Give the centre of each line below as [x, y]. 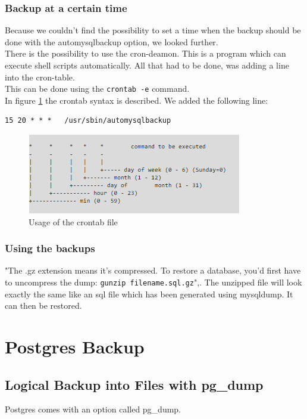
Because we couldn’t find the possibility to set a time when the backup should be [153, 30]
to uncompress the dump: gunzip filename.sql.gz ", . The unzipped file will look [153, 282]
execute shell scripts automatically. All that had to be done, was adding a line [147, 65]
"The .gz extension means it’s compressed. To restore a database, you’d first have [153, 270]
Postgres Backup [75, 347]
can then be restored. [43, 305]
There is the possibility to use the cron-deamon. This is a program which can [145, 53]
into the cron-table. [40, 77]
